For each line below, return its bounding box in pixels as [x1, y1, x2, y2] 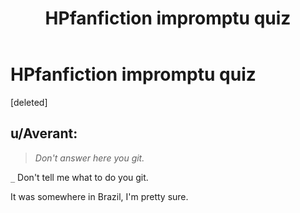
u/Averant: [10, 125, 78, 142]
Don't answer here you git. [34, 152, 145, 164]
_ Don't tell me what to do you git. [10, 171, 149, 183]
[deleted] [10, 96, 48, 108]
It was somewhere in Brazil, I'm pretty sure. [10, 190, 189, 202]
